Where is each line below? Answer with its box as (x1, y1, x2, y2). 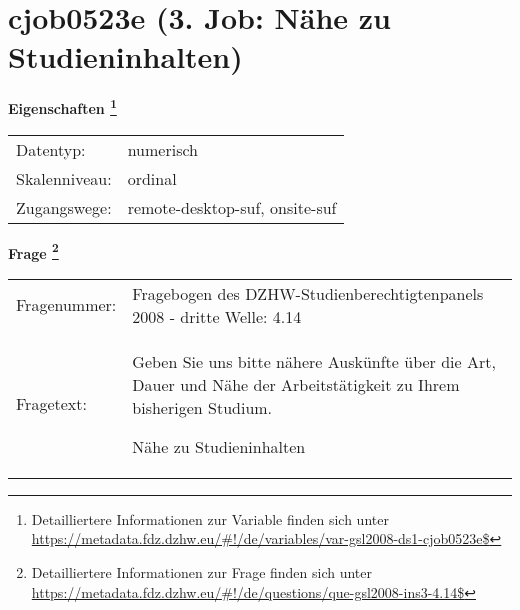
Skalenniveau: (16, 166, 112, 190)
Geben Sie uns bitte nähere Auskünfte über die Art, (132, 349, 496, 373)
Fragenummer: (16, 293, 117, 317)
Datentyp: (16, 137, 86, 161)
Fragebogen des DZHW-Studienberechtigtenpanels (132, 281, 484, 305)
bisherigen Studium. (132, 395, 273, 419)
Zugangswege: (16, 195, 112, 219)
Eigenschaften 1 (8, 95, 117, 118)
